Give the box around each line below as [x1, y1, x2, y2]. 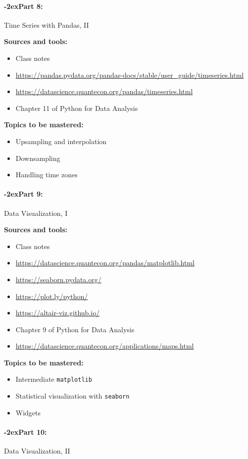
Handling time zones [15, 169, 78, 180]
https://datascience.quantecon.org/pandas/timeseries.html [15, 86, 193, 97]
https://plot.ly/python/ [15, 291, 88, 301]
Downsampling [15, 153, 60, 163]
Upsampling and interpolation [15, 136, 107, 146]
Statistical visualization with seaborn [15, 391, 130, 401]
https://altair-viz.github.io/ [15, 307, 100, 318]
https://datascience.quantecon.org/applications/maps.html [15, 341, 194, 351]
